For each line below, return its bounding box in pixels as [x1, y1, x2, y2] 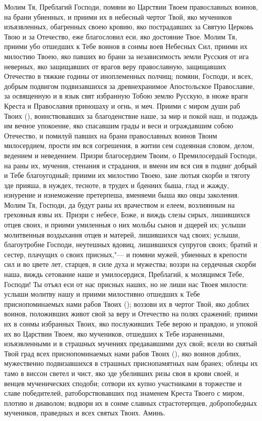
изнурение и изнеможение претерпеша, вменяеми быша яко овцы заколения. [4, 190, 240, 200]
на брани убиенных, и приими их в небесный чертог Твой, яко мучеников [4, 11, 232, 22]
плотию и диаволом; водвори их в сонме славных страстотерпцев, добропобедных [4, 397, 257, 408]
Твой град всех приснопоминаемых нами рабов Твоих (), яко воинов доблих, [4, 348, 241, 358]
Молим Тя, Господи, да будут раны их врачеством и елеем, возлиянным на [4, 199, 235, 210]
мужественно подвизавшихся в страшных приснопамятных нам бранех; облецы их [4, 358, 258, 368]
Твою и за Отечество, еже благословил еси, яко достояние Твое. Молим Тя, [4, 31, 237, 41]
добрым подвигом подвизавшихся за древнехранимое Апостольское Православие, [4, 80, 255, 91]
